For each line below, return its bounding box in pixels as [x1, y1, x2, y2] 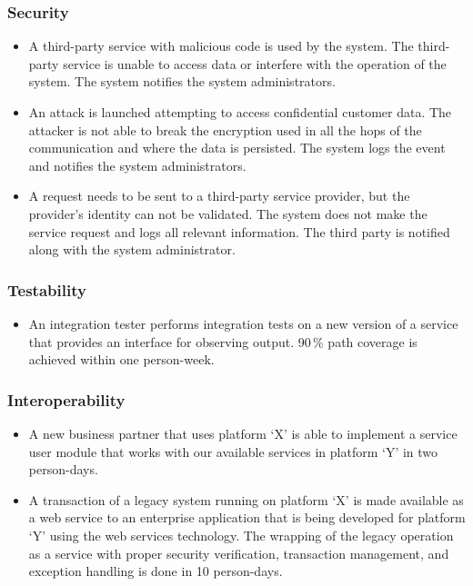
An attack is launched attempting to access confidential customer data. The [28, 103, 452, 121]
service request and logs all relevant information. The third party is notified [28, 222, 450, 241]
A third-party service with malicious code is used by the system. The [28, 36, 414, 55]
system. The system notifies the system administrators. [28, 72, 336, 91]
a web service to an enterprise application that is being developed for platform [28, 508, 466, 527]
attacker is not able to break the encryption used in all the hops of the [28, 120, 422, 139]
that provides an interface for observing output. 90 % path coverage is [28, 332, 418, 351]
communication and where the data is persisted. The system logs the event [28, 138, 446, 157]
